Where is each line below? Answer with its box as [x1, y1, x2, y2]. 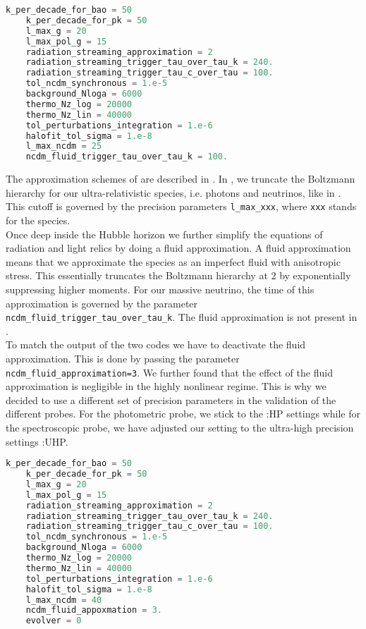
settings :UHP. [6, 434, 68, 448]
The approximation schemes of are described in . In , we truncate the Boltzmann [6, 171, 355, 186]
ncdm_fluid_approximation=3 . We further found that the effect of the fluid [6, 365, 333, 379]
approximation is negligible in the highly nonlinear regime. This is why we [6, 379, 327, 393]
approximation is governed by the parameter [6, 295, 198, 310]
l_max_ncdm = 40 [25, 594, 102, 605]
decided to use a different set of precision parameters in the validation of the [6, 392, 336, 407]
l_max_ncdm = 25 [25, 141, 102, 152]
